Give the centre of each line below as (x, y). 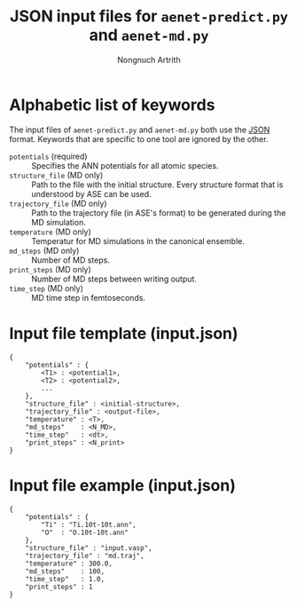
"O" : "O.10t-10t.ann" (85, 532)
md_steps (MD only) (44, 250)
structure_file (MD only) (56, 175)
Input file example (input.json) (123, 485)
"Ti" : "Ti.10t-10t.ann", (89, 524)
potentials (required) (48, 156)
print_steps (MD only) (50, 269)
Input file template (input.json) (124, 333)
